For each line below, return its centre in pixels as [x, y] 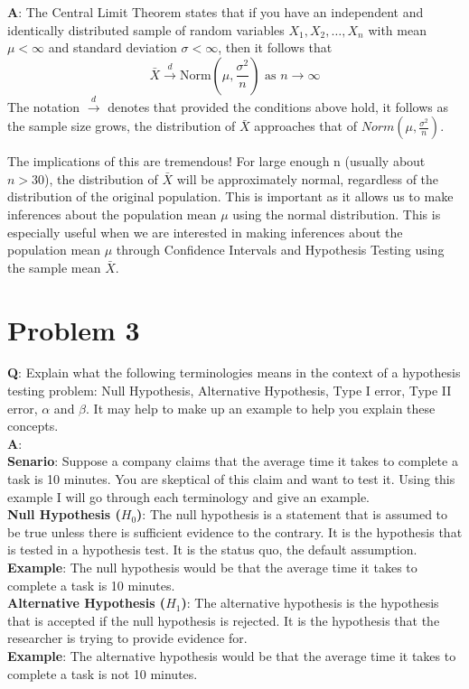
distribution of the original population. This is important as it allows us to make [230, 196]
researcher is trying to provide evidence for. [127, 638]
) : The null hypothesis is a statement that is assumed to [292, 514]
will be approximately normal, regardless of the [308, 178]
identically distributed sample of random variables [146, 29]
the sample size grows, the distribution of [122, 126]
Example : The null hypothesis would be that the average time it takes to [212, 567]
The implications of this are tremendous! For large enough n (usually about [216, 161]
